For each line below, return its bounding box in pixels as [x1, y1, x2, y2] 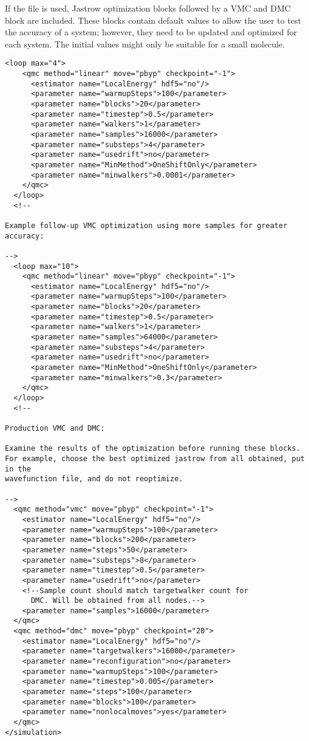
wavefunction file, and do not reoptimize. [5, 475, 183, 484]
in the [5, 464, 31, 473]
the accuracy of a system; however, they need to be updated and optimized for [5, 26, 297, 38]
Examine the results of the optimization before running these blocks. [5, 444, 301, 453]
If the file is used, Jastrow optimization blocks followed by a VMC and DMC [5, 2, 291, 14]
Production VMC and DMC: [5, 424, 105, 433]
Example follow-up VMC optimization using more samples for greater [5, 221, 288, 230]
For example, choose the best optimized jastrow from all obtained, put [5, 454, 305, 463]
